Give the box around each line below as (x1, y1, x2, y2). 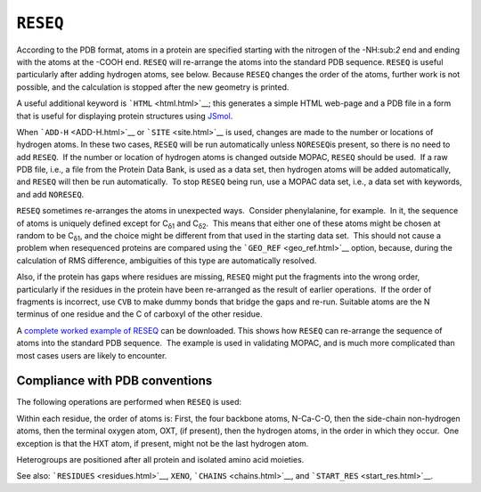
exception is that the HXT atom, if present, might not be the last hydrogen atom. (16, 438, 309, 448)
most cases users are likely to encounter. (16, 350, 167, 360)
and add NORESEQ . (16, 189, 85, 199)
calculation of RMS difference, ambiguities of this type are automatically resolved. (16, 254, 317, 266)
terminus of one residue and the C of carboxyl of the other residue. (16, 309, 263, 319)
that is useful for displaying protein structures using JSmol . (16, 110, 233, 121)
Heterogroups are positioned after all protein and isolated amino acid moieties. (16, 455, 305, 464)
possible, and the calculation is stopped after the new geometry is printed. (16, 81, 289, 93)
